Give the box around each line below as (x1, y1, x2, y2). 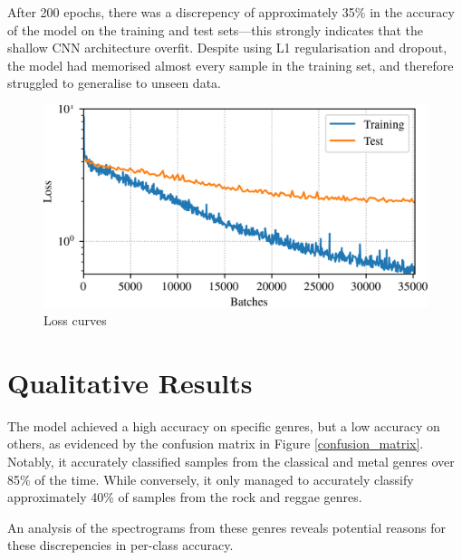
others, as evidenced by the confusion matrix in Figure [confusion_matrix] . (7, 434, 424, 453)
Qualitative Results (7, 363, 253, 401)
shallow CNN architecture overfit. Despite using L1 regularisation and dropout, (7, 38, 448, 57)
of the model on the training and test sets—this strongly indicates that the (7, 20, 424, 39)
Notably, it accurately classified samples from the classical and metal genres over (7, 452, 455, 471)
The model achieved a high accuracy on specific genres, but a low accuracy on (7, 416, 440, 435)
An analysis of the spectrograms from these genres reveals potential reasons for (7, 517, 446, 536)
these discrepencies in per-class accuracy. (7, 536, 234, 555)
